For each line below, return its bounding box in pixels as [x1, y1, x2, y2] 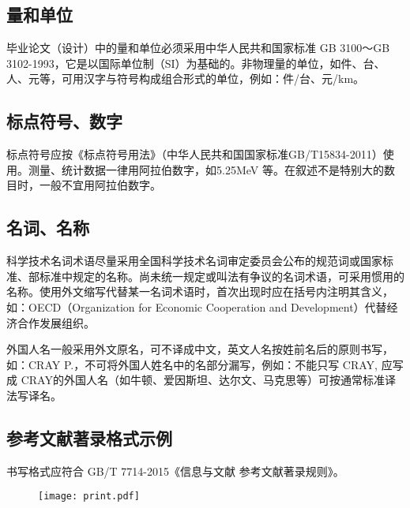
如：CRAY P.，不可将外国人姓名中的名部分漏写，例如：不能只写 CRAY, [6, 356, 378, 372]
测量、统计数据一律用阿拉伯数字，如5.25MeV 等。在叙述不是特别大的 [28, 161, 384, 177]
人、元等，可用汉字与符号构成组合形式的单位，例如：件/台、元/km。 [6, 70, 365, 87]
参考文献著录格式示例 [6, 425, 172, 450]
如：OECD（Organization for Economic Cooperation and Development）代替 [6, 298, 387, 315]
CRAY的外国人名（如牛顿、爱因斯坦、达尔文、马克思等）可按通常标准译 [21, 372, 396, 388]
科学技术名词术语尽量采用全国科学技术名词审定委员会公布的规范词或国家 [6, 252, 382, 269]
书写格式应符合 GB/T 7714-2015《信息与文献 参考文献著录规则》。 [6, 462, 344, 479]
